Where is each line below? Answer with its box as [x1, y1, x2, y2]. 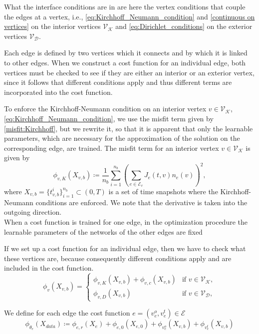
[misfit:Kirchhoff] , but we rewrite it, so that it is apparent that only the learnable [4, 123, 253, 133]
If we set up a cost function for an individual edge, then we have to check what [4, 243, 246, 254]
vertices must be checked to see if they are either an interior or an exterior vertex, [4, 67, 255, 77]
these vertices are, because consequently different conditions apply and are [4, 253, 232, 263]
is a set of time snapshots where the [108, 186, 218, 196]
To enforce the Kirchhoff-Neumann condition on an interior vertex [4, 103, 207, 114]
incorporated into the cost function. [4, 86, 113, 97]
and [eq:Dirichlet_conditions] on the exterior [115, 21, 253, 31]
